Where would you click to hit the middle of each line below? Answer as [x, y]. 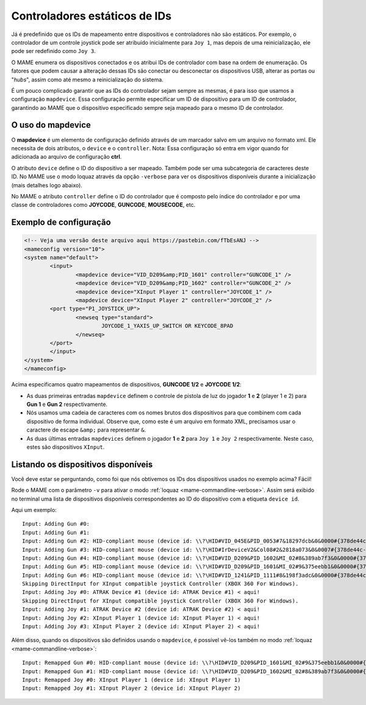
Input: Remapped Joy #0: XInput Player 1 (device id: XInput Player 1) [131, 680]
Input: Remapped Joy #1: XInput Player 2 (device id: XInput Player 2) [131, 689]
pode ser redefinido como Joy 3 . [53, 51]
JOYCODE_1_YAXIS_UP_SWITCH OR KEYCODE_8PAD [167, 326]
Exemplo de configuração [61, 222]
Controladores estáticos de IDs [91, 16]
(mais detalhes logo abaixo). [47, 185]
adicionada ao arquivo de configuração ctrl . [66, 157]
